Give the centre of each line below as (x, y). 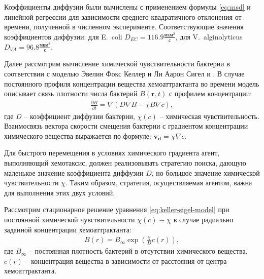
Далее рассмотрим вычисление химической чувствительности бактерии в (117, 64)
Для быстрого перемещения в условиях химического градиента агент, (112, 153)
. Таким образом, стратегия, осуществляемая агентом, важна (159, 183)
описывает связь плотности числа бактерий (71, 93)
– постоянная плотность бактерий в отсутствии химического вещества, (138, 251)
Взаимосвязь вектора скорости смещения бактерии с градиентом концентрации (126, 126)
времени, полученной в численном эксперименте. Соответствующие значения (124, 27)
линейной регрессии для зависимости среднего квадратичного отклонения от (123, 16)
